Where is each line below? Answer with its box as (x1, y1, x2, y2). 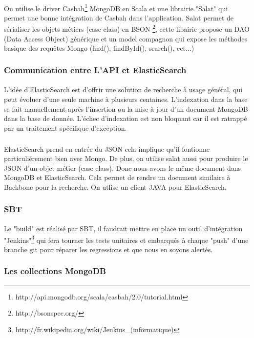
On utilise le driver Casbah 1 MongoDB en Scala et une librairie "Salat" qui (4, 1, 228, 13)
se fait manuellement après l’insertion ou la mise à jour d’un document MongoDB (4, 103, 248, 114)
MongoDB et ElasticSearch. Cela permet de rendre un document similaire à (4, 172, 231, 182)
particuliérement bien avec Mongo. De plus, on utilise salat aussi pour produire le (4, 153, 248, 163)
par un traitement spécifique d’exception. (4, 122, 127, 133)
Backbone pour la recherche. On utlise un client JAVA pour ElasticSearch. (4, 182, 227, 192)
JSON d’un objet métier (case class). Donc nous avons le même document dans (4, 162, 241, 173)
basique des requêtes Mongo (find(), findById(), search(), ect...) (4, 43, 194, 53)
